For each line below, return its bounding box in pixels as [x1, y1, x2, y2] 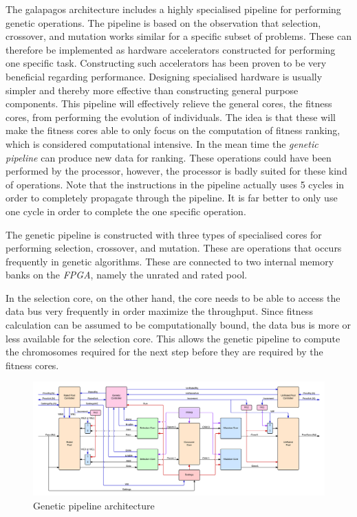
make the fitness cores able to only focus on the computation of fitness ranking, [6, 123, 340, 137]
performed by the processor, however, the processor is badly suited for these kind [6, 164, 347, 178]
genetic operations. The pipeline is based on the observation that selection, [6, 15, 321, 30]
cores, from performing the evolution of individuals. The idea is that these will [6, 109, 336, 124]
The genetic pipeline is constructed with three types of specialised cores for [6, 227, 322, 241]
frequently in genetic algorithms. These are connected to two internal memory [6, 254, 334, 268]
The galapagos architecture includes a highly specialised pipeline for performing [6, 2, 341, 16]
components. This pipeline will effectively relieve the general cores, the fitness [6, 96, 332, 111]
